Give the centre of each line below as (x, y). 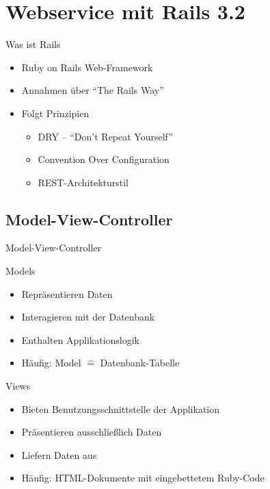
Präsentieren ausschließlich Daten (92, 432)
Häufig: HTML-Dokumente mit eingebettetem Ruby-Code (143, 478)
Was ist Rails (33, 44)
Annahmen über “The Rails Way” (93, 90)
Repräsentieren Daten (67, 293)
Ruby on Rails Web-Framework (87, 67)
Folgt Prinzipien (55, 113)
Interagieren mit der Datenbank (88, 317)
